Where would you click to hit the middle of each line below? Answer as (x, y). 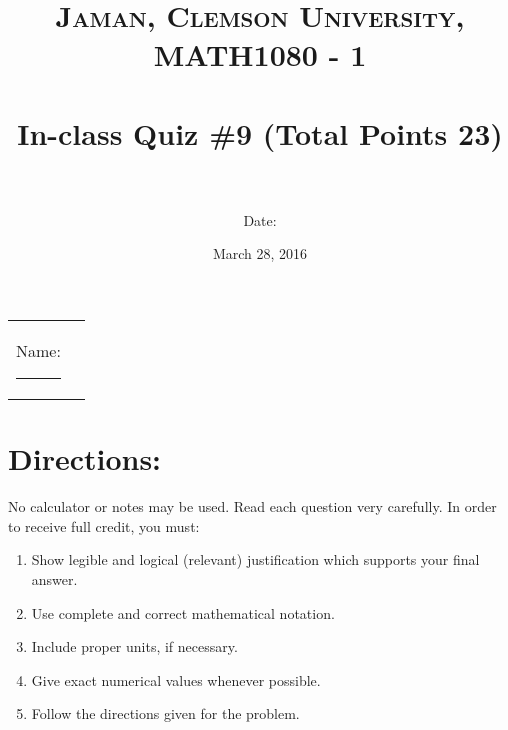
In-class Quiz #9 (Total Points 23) (260, 132)
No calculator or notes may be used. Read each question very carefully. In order (252, 506)
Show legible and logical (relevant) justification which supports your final (255, 559)
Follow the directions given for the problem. (165, 713)
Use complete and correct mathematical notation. (183, 612)
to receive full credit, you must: (104, 525)
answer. (54, 578)
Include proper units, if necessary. (134, 646)
